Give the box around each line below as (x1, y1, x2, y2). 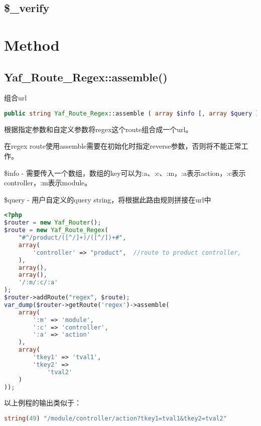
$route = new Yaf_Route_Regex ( (4, 227, 108, 234)
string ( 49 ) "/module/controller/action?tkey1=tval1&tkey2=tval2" (4, 414, 227, 422)
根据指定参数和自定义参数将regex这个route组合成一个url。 (4, 124, 193, 134)
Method (4, 34, 60, 55)
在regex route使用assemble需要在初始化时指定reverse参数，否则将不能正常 (4, 141, 241, 151)
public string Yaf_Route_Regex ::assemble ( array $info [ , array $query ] (4, 110, 259, 117)
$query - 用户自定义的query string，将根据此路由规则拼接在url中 (4, 194, 211, 204)
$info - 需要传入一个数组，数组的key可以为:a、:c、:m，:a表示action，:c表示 (4, 167, 246, 178)
